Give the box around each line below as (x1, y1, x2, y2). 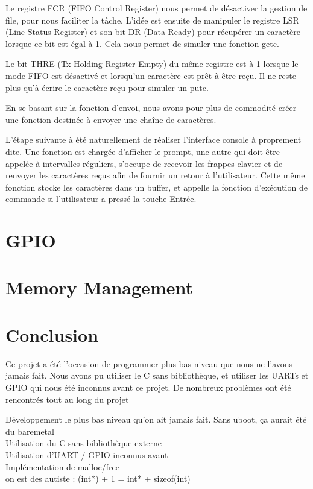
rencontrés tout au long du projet (5, 393, 129, 405)
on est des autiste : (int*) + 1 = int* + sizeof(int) (5, 472, 191, 485)
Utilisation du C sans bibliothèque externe (5, 437, 162, 449)
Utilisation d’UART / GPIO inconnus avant (5, 448, 168, 461)
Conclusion (5, 322, 99, 347)
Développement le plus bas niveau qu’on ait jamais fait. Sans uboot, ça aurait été (5, 413, 307, 426)
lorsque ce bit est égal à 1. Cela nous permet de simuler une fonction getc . (5, 37, 279, 49)
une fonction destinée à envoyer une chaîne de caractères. (5, 113, 217, 125)
